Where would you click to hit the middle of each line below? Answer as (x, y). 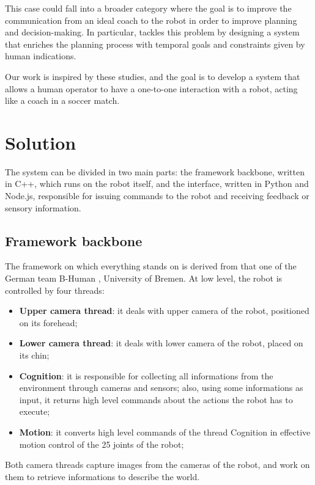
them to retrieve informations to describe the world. (102, 476)
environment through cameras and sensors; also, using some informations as (161, 388)
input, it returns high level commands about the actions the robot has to (156, 399)
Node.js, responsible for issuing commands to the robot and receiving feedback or (157, 196)
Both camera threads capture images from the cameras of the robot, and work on (157, 465)
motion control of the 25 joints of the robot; (102, 444)
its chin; (34, 355)
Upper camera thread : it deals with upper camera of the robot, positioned (164, 311)
